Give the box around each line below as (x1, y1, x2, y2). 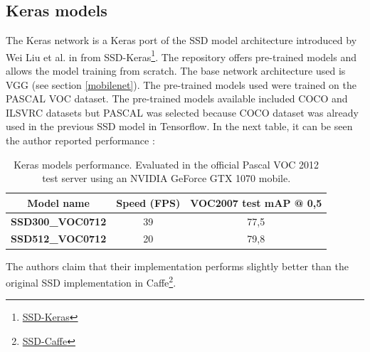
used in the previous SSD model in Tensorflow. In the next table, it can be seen (6, 119, 353, 134)
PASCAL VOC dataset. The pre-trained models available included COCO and (6, 91, 348, 106)
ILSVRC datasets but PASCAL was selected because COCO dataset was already (6, 105, 359, 119)
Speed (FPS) (116, 195, 181, 210)
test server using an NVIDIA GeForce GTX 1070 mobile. (42, 171, 291, 186)
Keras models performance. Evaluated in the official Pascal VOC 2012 (14, 156, 319, 171)
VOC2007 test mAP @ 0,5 (190, 195, 322, 210)
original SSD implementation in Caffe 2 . (6, 273, 176, 289)
